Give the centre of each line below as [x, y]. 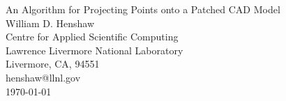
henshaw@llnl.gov [43, 77]
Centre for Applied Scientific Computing [92, 37]
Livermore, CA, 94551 [53, 64]
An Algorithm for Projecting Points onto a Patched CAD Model [143, 9]
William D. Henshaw [50, 23]
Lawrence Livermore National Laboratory [95, 50]
